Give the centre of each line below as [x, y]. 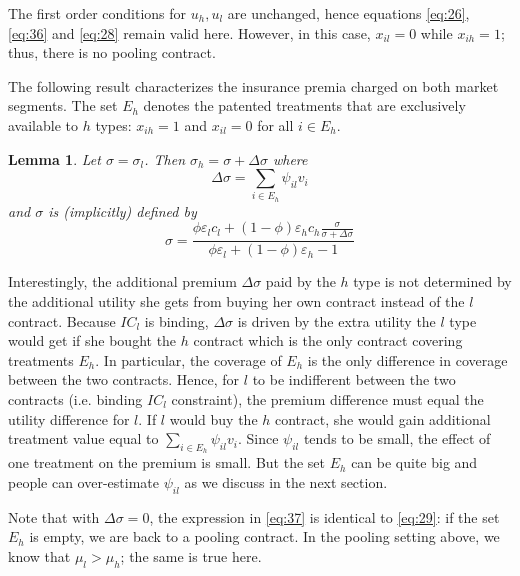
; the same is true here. [191, 555]
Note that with [54, 516]
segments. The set [63, 105]
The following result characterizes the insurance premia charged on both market [253, 85]
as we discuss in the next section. [286, 481]
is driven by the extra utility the [336, 320]
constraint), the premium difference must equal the [327, 398]
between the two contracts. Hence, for [124, 379]
